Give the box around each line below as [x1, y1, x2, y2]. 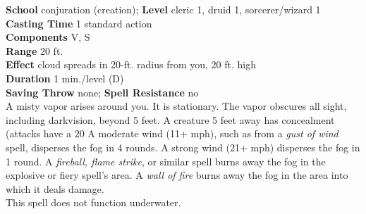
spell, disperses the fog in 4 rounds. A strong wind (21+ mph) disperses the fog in [6, 139, 360, 154]
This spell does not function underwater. [6, 195, 181, 210]
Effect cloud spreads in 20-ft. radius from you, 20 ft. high [6, 57, 256, 72]
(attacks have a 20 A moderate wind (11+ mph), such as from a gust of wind [6, 126, 338, 141]
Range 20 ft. [6, 43, 63, 58]
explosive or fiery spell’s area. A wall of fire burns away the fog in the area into [6, 168, 348, 182]
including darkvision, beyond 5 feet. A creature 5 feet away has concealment [6, 112, 335, 127]
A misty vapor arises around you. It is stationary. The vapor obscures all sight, [6, 99, 347, 113]
